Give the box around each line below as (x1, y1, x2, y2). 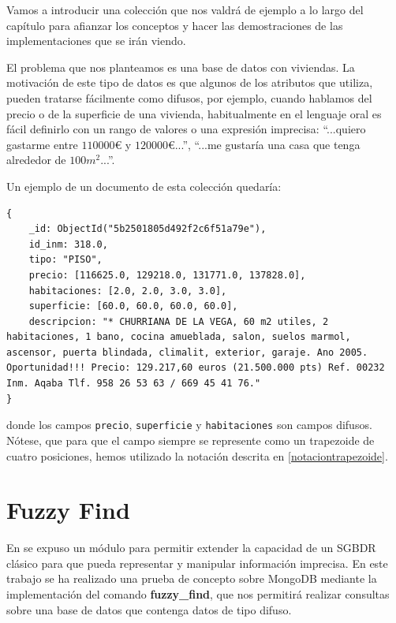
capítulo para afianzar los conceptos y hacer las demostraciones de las (6, 17, 343, 33)
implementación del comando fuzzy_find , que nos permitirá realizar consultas (6, 586, 390, 602)
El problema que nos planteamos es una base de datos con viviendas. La (6, 58, 355, 75)
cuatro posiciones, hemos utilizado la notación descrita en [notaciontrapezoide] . (6, 447, 388, 464)
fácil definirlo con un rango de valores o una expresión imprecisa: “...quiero (6, 121, 366, 137)
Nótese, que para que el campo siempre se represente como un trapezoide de (6, 431, 375, 448)
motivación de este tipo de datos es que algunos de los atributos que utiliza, (6, 74, 373, 91)
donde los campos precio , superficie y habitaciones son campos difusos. (6, 416, 372, 433)
